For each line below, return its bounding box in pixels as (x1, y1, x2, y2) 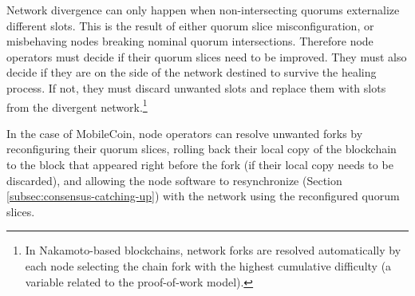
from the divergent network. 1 (6, 96, 148, 115)
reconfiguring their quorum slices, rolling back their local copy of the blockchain (6, 140, 397, 157)
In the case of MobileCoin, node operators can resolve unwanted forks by (6, 124, 363, 141)
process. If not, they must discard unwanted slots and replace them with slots (6, 79, 386, 96)
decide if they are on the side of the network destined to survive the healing (6, 64, 377, 81)
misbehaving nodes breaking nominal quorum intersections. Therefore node (6, 33, 373, 49)
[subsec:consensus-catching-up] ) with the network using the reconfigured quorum (6, 187, 400, 204)
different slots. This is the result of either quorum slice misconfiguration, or (6, 17, 374, 34)
